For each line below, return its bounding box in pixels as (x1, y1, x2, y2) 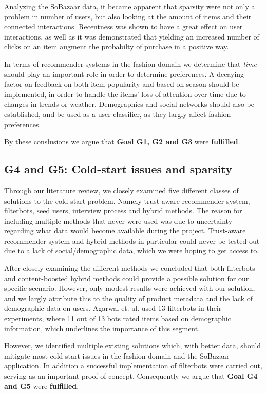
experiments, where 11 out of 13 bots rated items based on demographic (4, 313, 231, 324)
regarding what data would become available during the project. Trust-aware (4, 225, 246, 236)
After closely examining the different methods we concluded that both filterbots (4, 263, 255, 273)
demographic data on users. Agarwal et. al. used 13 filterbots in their (4, 303, 222, 313)
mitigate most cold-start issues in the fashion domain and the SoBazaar (4, 350, 230, 361)
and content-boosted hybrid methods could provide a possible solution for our (4, 272, 249, 283)
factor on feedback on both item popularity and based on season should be (4, 78, 239, 89)
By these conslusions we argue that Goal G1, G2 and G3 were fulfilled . (4, 136, 240, 147)
